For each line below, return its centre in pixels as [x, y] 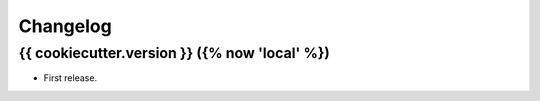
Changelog [65, 26]
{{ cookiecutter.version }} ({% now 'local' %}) [174, 53]
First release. [70, 78]
